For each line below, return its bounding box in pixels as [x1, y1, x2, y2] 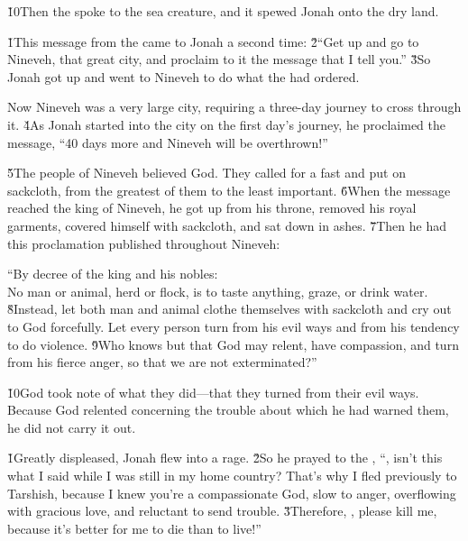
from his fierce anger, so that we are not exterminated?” [7, 353, 317, 371]
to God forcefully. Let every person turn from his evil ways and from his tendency [7, 316, 460, 335]
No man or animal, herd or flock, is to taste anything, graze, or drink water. [7, 281, 428, 300]
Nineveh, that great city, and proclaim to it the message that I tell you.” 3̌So [7, 50, 431, 69]
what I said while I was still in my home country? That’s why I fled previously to [7, 466, 457, 485]
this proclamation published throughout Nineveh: [7, 234, 280, 252]
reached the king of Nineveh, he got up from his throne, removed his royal [7, 198, 417, 217]
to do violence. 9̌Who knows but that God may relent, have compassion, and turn [7, 335, 459, 353]
